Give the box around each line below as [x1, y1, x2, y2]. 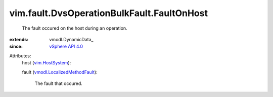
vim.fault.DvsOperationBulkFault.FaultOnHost [9, 8, 208, 19]
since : [9, 43, 23, 50]
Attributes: [9, 53, 31, 59]
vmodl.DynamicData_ [49, 36, 94, 42]
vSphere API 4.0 [49, 43, 83, 50]
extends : [9, 36, 29, 42]
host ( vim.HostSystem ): [22, 60, 71, 66]
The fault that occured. [34, 80, 83, 86]
